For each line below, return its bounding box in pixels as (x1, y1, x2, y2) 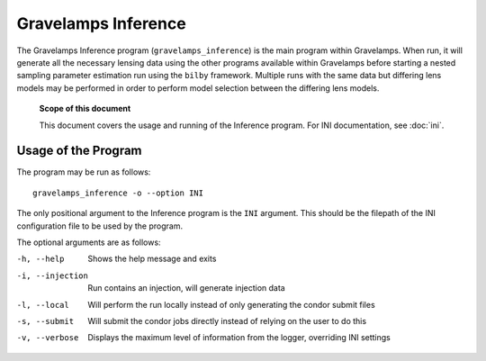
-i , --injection (16, 270, 89, 281)
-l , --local (16, 300, 69, 310)
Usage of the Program (16, 143, 142, 158)
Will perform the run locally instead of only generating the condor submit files (87, 299, 375, 310)
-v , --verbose (16, 333, 79, 343)
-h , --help (16, 254, 65, 265)
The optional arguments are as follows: (16, 237, 161, 248)
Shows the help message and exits (87, 253, 217, 265)
